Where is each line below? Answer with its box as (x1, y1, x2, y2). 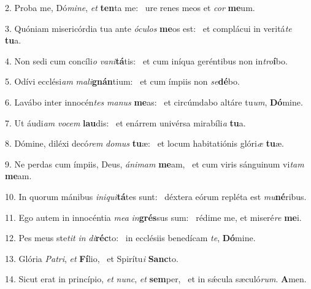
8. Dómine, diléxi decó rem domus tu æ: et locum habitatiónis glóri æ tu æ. (5, 137, 284, 150)
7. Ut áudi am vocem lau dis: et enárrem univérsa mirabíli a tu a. (5, 116, 246, 129)
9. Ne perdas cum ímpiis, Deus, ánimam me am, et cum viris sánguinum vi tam (5, 157, 304, 170)
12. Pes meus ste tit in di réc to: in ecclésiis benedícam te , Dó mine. (5, 231, 256, 244)
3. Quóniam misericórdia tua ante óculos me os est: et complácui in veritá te (5, 21, 292, 34)
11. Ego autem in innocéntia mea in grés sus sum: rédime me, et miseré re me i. (5, 210, 302, 223)
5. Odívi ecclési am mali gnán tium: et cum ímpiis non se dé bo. (5, 75, 240, 88)
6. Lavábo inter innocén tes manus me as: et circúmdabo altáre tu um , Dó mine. (5, 95, 303, 108)
